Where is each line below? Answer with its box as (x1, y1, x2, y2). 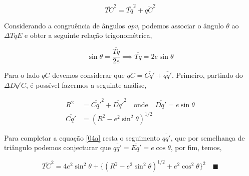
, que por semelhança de (170, 132, 245, 143)
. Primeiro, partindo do (171, 70, 243, 80)
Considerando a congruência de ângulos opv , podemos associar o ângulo (4, 20, 224, 30)
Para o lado (4, 70, 40, 80)
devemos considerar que (52, 70, 125, 80)
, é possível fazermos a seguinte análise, (26, 79, 147, 90)
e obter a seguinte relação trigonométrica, (25, 30, 152, 40)
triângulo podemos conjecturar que (4, 142, 111, 153)
